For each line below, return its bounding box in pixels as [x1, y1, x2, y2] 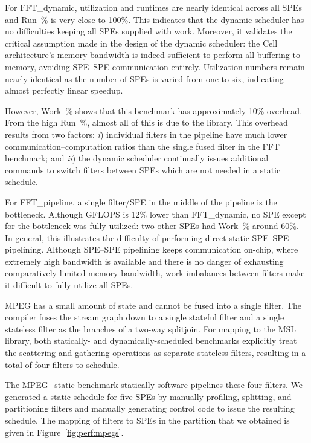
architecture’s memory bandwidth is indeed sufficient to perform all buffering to [5, 48, 300, 61]
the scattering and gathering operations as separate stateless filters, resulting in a [5, 346, 306, 359]
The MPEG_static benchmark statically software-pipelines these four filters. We [5, 378, 303, 391]
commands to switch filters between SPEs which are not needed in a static [5, 163, 281, 176]
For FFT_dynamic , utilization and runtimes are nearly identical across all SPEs [5, 1, 302, 13]
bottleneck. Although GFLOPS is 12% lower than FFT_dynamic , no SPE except [5, 207, 306, 220]
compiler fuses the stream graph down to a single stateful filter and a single [5, 311, 284, 323]
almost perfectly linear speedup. [5, 84, 123, 97]
